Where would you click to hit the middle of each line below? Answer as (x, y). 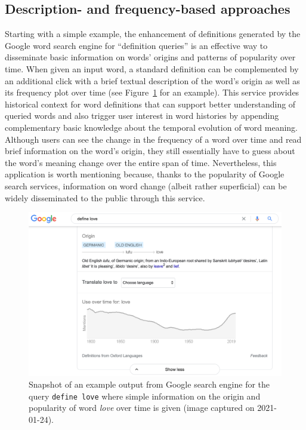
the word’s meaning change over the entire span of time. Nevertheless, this (141, 162)
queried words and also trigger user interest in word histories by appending (142, 116)
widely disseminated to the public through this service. (105, 197)
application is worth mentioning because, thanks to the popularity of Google (145, 174)
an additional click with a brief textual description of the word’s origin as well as (152, 80)
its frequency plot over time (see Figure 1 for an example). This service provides (152, 92)
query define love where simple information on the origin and (145, 396)
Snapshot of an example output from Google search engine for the (149, 384)
